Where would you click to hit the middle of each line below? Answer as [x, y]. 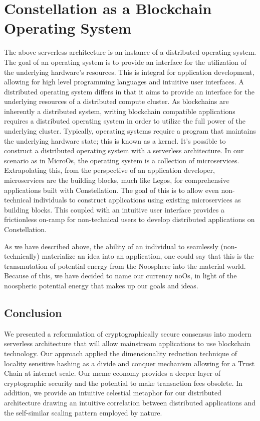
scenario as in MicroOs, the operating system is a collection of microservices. [122, 160]
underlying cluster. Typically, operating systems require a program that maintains [130, 131]
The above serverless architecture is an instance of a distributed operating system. [130, 52]
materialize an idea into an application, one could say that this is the [148, 256]
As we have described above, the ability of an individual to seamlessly [111, 246]
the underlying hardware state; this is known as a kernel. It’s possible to [115, 140]
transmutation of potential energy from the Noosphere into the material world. [125, 266]
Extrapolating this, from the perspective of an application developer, [109, 170]
